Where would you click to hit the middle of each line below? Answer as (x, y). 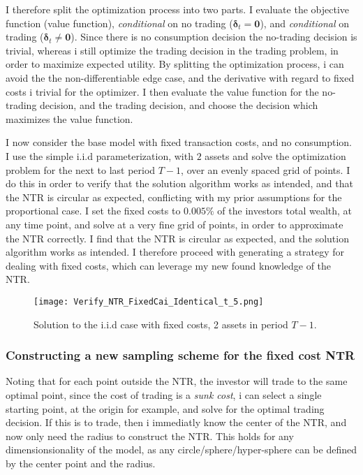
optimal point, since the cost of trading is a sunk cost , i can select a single (164, 394)
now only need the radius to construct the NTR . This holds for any (150, 436)
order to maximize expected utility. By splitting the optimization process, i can (175, 64)
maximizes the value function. (69, 118)
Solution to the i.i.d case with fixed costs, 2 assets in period (161, 324)
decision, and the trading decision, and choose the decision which (179, 105)
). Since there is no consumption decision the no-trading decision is (214, 37)
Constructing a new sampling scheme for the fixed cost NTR (180, 355)
